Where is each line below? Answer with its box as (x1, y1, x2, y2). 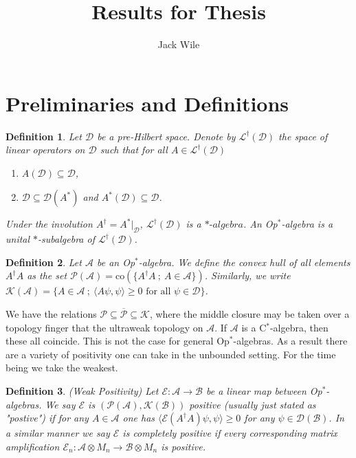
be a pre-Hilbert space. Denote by (97, 129, 236, 143)
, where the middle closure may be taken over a (149, 307, 350, 321)
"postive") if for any (5, 411, 89, 425)
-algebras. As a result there (233, 334, 348, 348)
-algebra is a (281, 217, 333, 231)
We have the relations (5, 307, 97, 321)
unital (5, 232, 30, 246)
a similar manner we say (5, 426, 110, 440)
